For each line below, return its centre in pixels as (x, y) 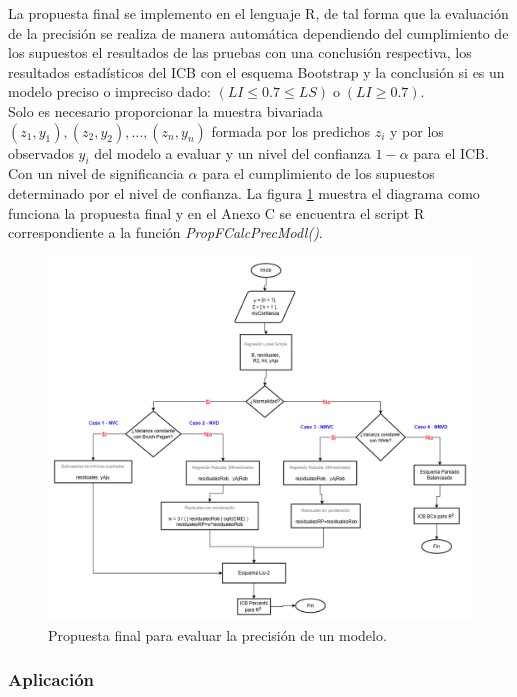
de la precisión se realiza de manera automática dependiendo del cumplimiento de (258, 32)
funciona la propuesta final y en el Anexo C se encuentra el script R (216, 212)
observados (41, 152)
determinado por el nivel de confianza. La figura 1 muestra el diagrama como (244, 192)
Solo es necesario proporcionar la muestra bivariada (166, 110)
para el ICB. (451, 152)
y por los (417, 130)
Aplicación (51, 679)
